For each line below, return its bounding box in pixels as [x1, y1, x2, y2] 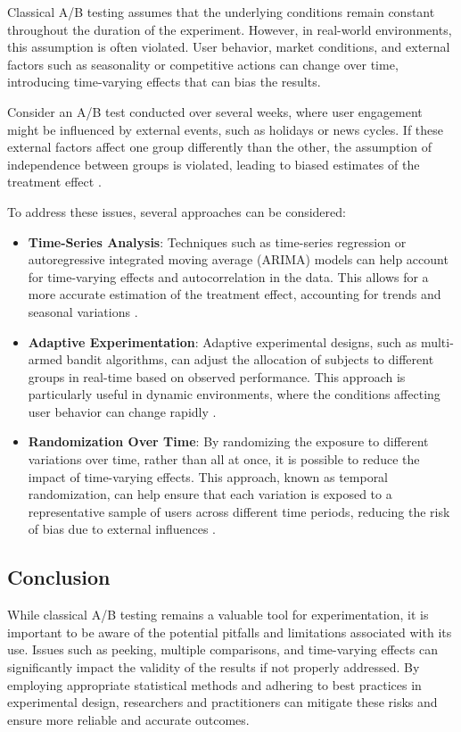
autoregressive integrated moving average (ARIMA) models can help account [28, 250, 449, 269]
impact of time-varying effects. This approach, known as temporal [28, 467, 389, 486]
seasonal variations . [28, 302, 138, 320]
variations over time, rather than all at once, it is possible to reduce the [28, 450, 420, 469]
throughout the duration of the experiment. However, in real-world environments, [7, 20, 452, 38]
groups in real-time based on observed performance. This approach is [28, 367, 406, 386]
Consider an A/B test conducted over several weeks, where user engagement [7, 102, 423, 121]
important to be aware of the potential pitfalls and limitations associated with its [7, 622, 452, 641]
